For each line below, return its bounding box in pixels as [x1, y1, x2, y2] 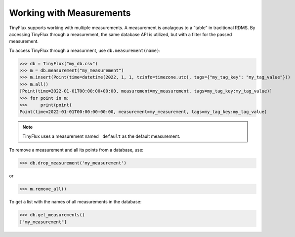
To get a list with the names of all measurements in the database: [9, 199, 142, 205]
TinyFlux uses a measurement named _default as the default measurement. [22, 133, 180, 139]
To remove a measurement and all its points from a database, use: [9, 147, 144, 153]
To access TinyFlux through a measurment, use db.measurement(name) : [9, 47, 161, 53]
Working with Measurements [9, 7, 131, 18]
